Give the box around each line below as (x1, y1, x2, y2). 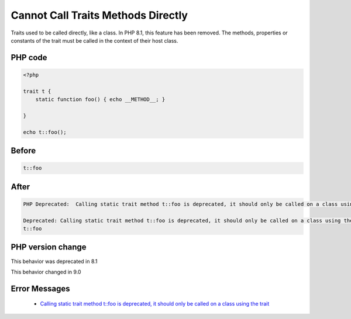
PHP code (11, 53, 47, 63)
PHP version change (11, 242, 87, 252)
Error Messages (11, 283, 70, 293)
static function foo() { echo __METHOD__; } (35, 96, 166, 103)
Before (11, 146, 36, 156)
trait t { (23, 88, 51, 95)
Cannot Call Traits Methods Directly (11, 9, 188, 22)
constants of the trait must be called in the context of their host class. (11, 37, 178, 44)
